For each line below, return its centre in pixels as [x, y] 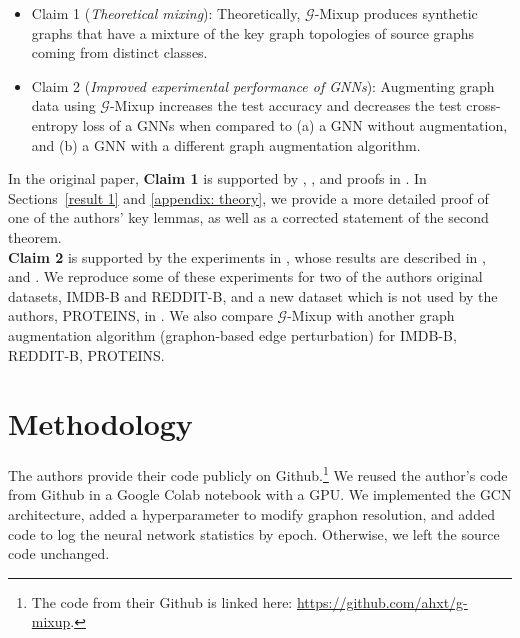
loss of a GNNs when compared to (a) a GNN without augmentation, [295, 124]
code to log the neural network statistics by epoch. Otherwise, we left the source [254, 533]
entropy [55, 124]
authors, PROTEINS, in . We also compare [140, 315]
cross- [483, 105]
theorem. [35, 236]
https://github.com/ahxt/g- [382, 601]
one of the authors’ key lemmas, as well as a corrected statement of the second [248, 217]
